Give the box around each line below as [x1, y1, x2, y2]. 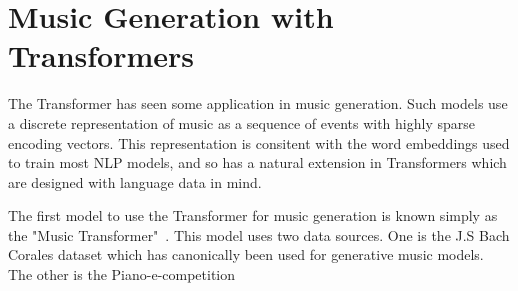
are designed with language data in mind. [8, 171, 262, 192]
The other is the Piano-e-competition [8, 264, 236, 285]
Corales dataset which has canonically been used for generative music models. [8, 244, 484, 265]
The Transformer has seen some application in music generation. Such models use [8, 93, 508, 114]
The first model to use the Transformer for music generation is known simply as [8, 205, 498, 226]
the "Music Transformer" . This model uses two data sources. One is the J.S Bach [8, 224, 510, 245]
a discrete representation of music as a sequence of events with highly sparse [8, 112, 475, 133]
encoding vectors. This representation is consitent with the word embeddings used [8, 132, 510, 153]
